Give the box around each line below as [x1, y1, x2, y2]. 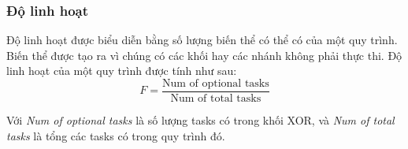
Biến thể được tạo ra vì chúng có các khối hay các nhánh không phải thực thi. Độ [6, 47, 402, 63]
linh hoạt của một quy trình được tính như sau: [6, 62, 237, 79]
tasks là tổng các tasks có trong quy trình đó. [6, 127, 225, 143]
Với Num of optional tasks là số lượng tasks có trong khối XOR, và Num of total [6, 112, 395, 129]
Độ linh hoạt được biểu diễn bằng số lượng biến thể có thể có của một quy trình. [6, 32, 398, 48]
